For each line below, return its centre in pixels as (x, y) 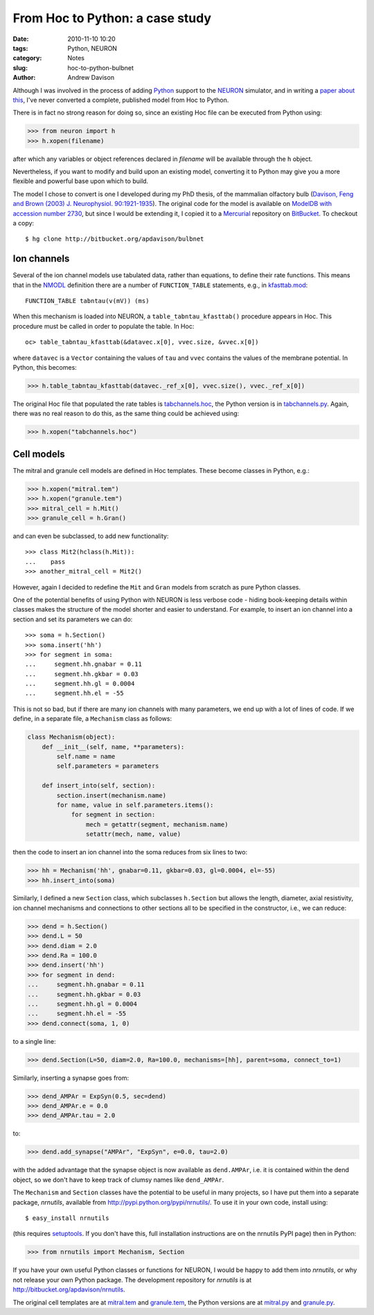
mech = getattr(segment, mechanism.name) (157, 824)
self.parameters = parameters (108, 766)
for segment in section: (113, 815)
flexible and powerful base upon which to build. (81, 181)
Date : (21, 39)
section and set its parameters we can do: (73, 619)
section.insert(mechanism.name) (111, 795)
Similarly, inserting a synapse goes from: (71, 1078)
